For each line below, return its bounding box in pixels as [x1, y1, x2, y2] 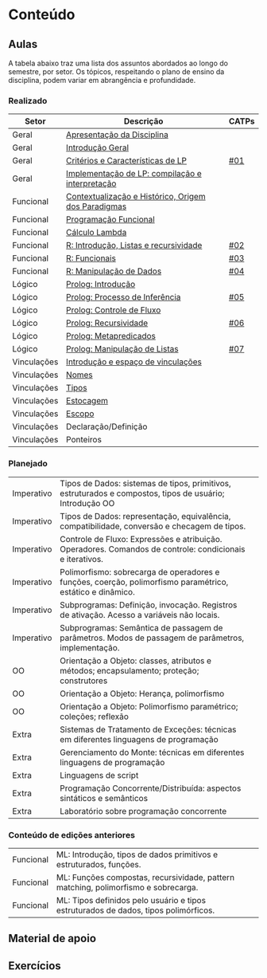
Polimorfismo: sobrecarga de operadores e [59, 566, 220, 577]
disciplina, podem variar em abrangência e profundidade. [8, 76, 196, 84]
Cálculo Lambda [66, 227, 127, 238]
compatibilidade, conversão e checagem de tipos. [59, 520, 246, 532]
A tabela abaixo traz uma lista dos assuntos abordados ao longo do [8, 58, 229, 68]
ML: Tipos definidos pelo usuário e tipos [56, 894, 207, 905]
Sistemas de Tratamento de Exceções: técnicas [59, 724, 237, 735]
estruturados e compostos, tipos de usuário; [59, 488, 225, 499]
